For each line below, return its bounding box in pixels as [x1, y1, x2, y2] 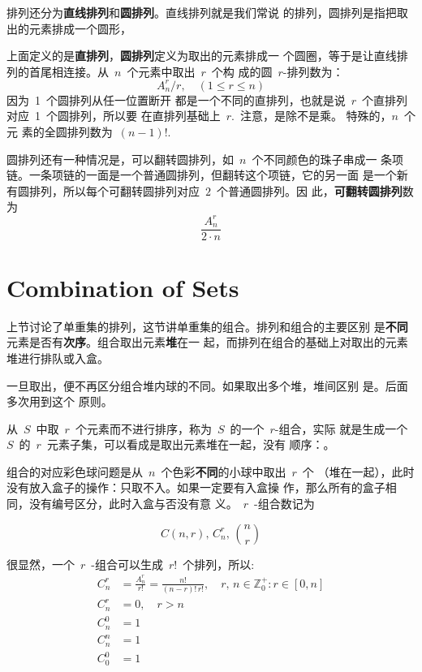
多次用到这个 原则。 [6, 393, 113, 410]
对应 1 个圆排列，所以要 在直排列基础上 [6, 107, 221, 124]
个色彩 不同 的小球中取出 [161, 463, 286, 480]
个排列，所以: [183, 555, 255, 572]
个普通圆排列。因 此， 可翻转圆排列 [216, 182, 403, 199]
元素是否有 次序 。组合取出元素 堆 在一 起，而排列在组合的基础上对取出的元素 [6, 334, 408, 351]
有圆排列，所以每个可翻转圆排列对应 [6, 182, 200, 199]
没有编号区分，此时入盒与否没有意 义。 [28, 495, 238, 512]
